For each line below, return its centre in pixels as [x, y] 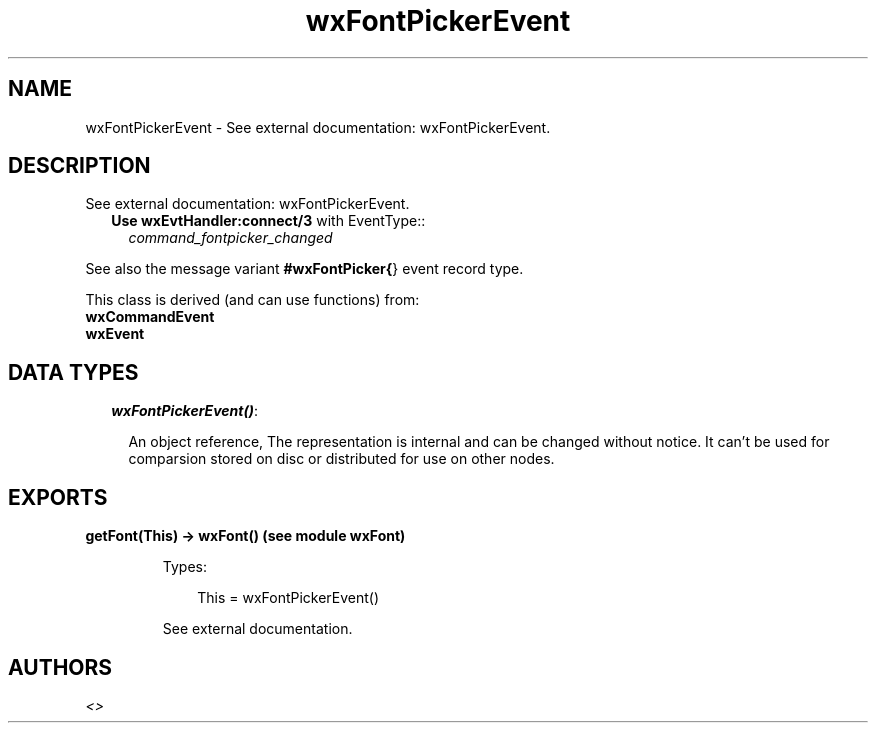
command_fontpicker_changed [230, 238]
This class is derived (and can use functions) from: [252, 300]
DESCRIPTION [79, 166]
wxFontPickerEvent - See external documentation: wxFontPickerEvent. [318, 127]
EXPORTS [58, 497]
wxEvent [115, 334]
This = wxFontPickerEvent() [288, 598]
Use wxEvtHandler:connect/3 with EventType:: [268, 221]
